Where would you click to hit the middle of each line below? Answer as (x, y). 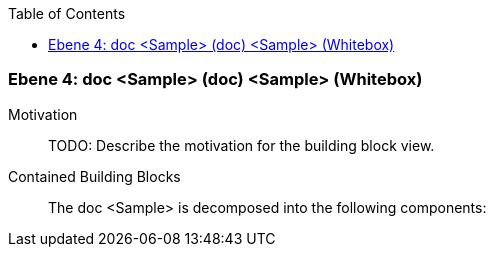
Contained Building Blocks (94, 176)
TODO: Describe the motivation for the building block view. (241, 145)
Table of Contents (67, 13)
